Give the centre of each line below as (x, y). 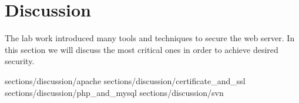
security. (20, 61)
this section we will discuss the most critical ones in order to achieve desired (142, 49)
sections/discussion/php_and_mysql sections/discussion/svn (114, 92)
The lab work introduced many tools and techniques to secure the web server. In (150, 38)
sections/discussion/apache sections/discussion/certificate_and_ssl (125, 80)
